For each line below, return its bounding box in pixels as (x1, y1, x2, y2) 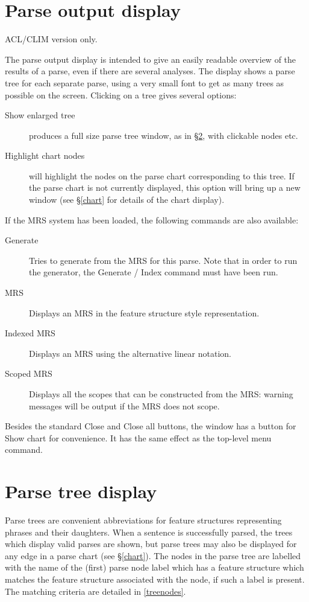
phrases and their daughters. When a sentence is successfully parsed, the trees (5, 525, 293, 538)
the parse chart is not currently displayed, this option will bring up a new (29, 181, 301, 194)
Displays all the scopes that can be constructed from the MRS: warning (29, 388, 293, 400)
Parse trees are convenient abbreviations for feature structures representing (5, 514, 282, 527)
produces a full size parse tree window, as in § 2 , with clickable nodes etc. (29, 129, 298, 141)
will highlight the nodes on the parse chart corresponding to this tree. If (29, 169, 295, 182)
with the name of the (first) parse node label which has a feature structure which (5, 561, 304, 574)
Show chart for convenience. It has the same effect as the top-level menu (5, 431, 272, 444)
